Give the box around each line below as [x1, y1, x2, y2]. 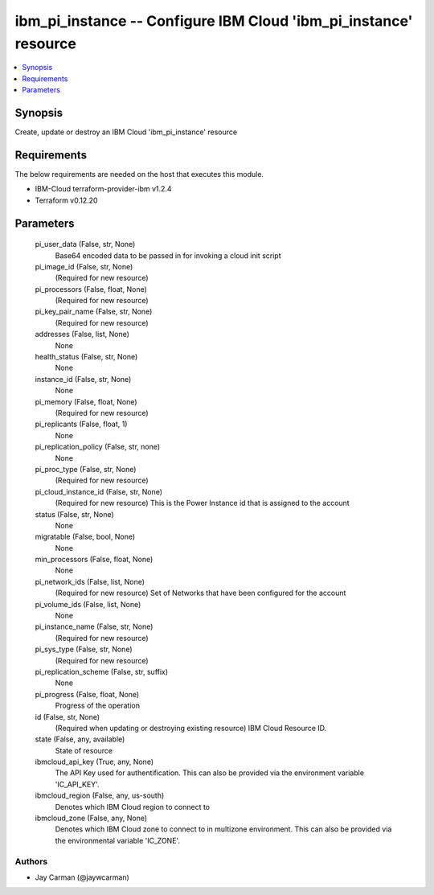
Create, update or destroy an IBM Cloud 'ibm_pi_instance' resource [14, 127, 237, 137]
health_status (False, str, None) [35, 352, 138, 362]
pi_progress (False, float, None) [35, 689, 140, 699]
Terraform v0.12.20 [35, 195, 98, 205]
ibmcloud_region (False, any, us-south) [35, 790, 165, 800]
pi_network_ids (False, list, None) [35, 577, 145, 586]
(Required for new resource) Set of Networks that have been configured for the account [55, 588, 346, 598]
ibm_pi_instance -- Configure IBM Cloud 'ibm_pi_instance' [14, 12, 413, 30]
